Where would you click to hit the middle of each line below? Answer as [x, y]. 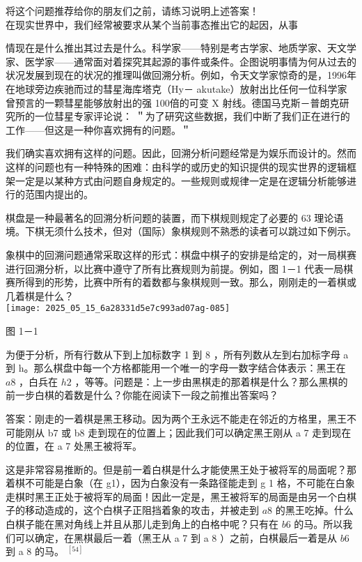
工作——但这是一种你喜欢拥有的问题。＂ [98, 129]
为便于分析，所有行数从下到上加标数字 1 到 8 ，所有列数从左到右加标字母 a [177, 354]
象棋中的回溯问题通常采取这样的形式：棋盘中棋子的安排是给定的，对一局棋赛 [181, 254]
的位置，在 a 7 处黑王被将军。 [74, 446]
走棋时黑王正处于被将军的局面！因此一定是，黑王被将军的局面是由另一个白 [176, 496]
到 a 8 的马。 [35, 551]
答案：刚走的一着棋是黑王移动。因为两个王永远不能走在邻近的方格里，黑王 [176, 418]
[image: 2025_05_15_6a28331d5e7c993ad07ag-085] [118, 309]
